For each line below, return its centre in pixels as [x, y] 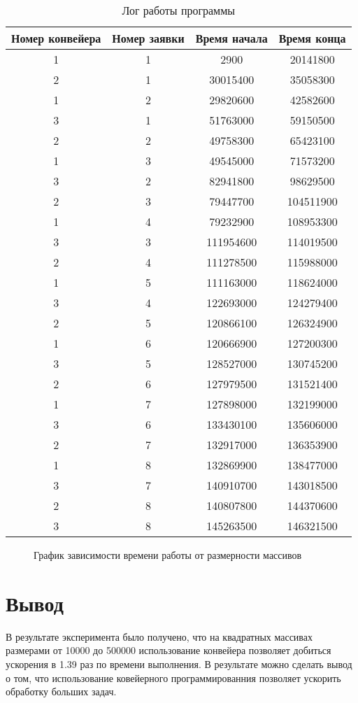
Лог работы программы [179, 10]
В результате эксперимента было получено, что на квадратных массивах [159, 636]
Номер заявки [148, 38]
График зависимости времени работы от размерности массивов [168, 555]
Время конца [312, 38]
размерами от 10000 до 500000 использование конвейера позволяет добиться [169, 650]
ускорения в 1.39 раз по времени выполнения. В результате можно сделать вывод [179, 663]
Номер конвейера [56, 38]
